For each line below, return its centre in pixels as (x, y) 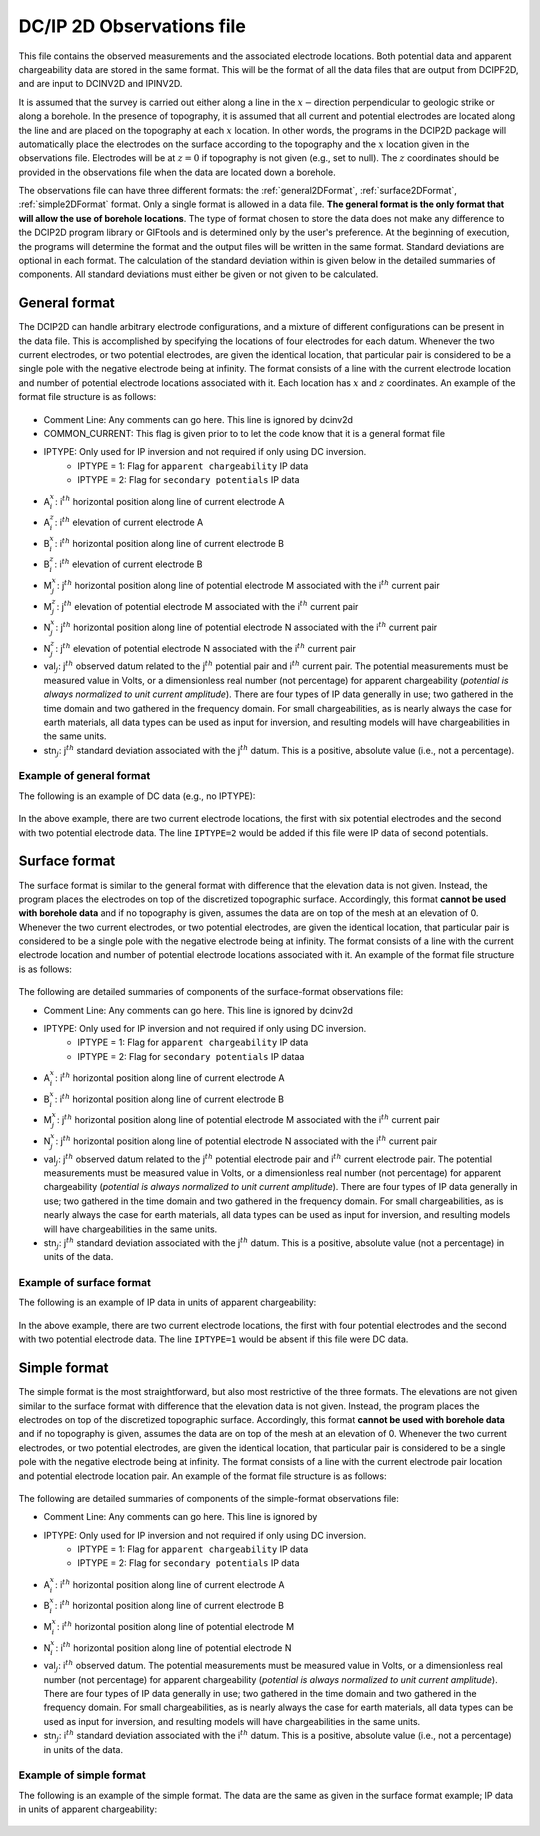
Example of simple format (82, 1775)
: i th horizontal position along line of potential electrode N (173, 1647)
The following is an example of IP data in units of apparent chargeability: (167, 1302)
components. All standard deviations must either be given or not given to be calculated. (198, 274)
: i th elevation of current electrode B (128, 563)
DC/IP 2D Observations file (132, 26)
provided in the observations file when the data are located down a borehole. (177, 172)
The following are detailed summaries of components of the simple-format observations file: (208, 1498)
